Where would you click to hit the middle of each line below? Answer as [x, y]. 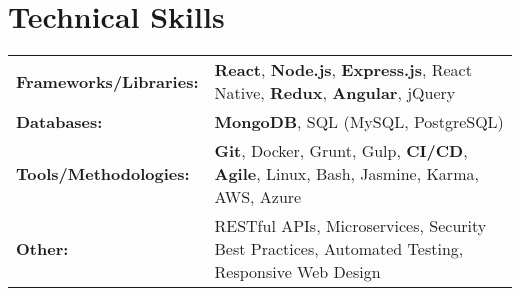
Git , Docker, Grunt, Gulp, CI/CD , [341, 151]
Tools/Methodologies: [103, 174]
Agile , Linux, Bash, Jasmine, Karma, [346, 174]
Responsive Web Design [297, 272]
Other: [42, 249]
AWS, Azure [258, 197]
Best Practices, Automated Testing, [339, 249]
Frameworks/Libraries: [107, 81]
